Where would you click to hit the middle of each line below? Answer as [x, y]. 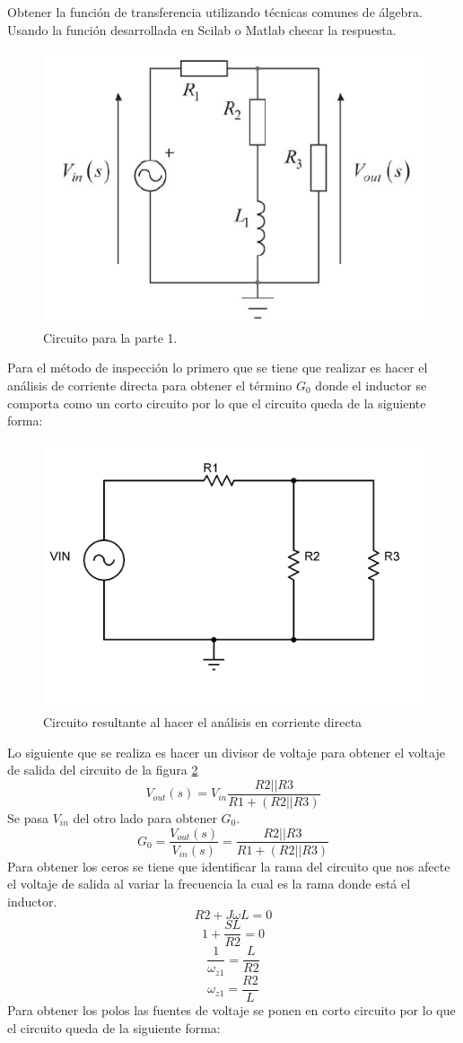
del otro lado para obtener [145, 817]
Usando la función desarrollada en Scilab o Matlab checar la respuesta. [202, 29]
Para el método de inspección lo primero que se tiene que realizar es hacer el [218, 368]
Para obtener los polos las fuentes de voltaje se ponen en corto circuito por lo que [231, 1010]
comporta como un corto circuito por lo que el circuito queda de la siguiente [217, 403]
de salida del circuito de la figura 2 [103, 770]
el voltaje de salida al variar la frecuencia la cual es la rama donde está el [209, 884]
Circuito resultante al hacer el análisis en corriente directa [203, 722]
